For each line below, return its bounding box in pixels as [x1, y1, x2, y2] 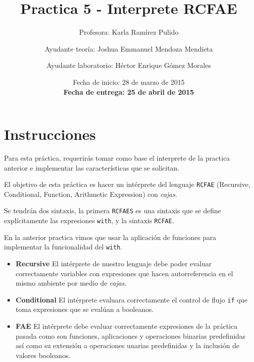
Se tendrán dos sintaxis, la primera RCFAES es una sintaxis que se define [4, 205, 221, 216]
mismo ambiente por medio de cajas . [15, 278, 127, 288]
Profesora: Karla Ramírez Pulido [79, 27, 179, 37]
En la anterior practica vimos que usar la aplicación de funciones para [4, 232, 216, 242]
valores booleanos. [15, 350, 71, 360]
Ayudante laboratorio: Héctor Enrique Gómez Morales [47, 60, 211, 70]
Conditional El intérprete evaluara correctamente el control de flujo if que [15, 294, 248, 304]
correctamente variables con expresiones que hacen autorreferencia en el [15, 268, 233, 278]
